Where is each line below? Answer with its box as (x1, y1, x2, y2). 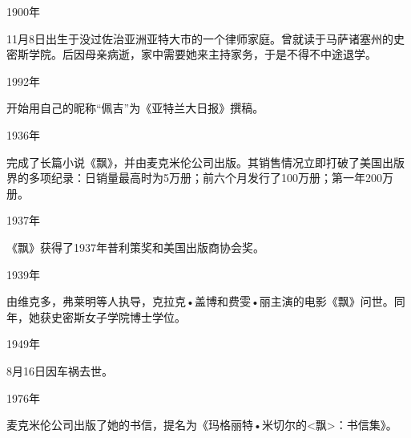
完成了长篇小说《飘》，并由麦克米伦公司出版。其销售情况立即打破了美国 (6, 153, 382, 170)
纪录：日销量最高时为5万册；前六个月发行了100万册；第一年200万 (50, 169, 393, 186)
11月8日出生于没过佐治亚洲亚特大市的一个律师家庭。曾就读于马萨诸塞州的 (6, 30, 393, 47)
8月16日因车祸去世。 (6, 362, 113, 379)
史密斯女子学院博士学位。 (50, 308, 186, 325)
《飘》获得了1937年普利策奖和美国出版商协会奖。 (6, 238, 264, 255)
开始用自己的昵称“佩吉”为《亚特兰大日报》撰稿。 (6, 99, 264, 116)
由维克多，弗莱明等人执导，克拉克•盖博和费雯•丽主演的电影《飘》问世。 (6, 293, 394, 310)
